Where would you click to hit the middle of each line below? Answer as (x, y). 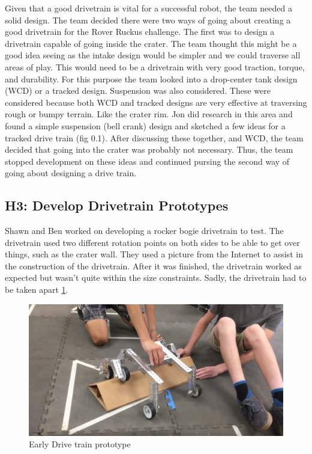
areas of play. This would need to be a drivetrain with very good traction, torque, (155, 66)
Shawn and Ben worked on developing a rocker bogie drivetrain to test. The (144, 231)
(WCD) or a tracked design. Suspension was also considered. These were (138, 90)
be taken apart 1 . (37, 290)
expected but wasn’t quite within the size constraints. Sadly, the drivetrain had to (156, 278)
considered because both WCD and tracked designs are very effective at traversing (156, 102)
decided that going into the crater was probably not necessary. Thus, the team (149, 149)
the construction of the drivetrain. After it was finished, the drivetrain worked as (153, 265)
